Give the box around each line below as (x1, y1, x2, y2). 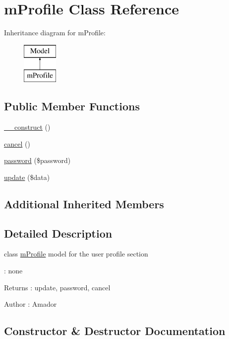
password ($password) (4, 155, 71, 166)
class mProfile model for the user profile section (4, 249, 148, 259)
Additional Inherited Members (4, 196, 164, 211)
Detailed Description (4, 225, 113, 241)
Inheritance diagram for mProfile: (4, 27, 106, 38)
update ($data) (4, 171, 50, 182)
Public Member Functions (4, 98, 140, 114)
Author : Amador (4, 299, 57, 309)
